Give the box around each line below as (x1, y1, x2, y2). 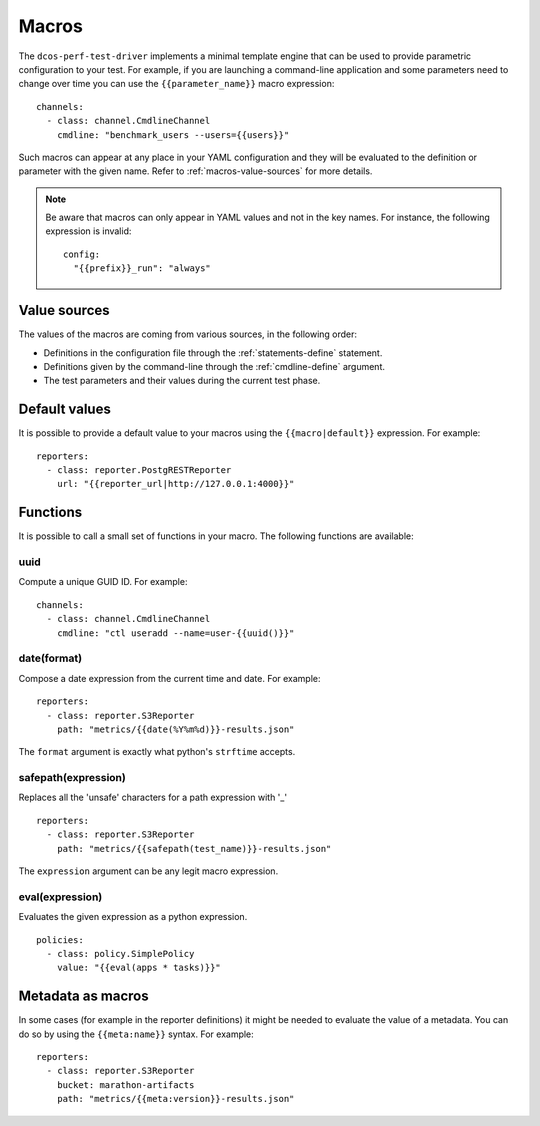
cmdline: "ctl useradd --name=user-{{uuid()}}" (56, 627, 295, 639)
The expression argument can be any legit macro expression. (18, 865, 279, 877)
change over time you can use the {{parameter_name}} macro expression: (18, 78, 335, 90)
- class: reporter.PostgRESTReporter (46, 465, 232, 475)
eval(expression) (18, 890, 103, 904)
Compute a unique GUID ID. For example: (18, 576, 188, 588)
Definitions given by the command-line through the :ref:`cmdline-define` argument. (43, 360, 385, 372)
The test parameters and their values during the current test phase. (43, 375, 321, 387)
